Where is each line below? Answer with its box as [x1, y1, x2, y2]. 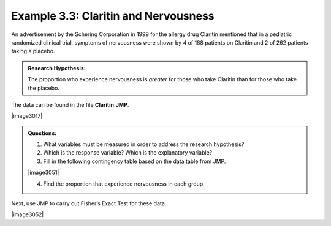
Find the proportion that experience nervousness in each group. [43, 180, 205, 188]
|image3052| [11, 211, 44, 218]
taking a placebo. [11, 48, 55, 55]
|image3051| [28, 169, 59, 177]
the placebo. [28, 84, 59, 92]
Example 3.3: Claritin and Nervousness [11, 9, 215, 23]
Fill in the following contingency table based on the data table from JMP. [43, 158, 226, 165]
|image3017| [11, 112, 43, 120]
